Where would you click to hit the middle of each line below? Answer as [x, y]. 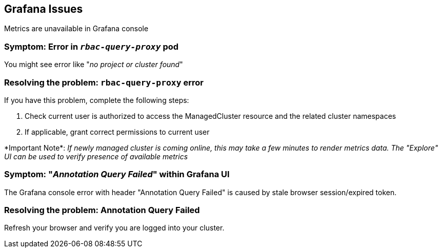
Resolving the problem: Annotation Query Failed [102, 210]
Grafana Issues [44, 9]
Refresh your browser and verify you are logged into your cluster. [114, 228]
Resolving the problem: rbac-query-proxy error [104, 82]
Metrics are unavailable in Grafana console [76, 29]
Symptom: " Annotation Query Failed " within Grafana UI [117, 174]
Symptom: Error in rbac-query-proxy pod [92, 46]
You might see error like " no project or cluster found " [94, 65]
